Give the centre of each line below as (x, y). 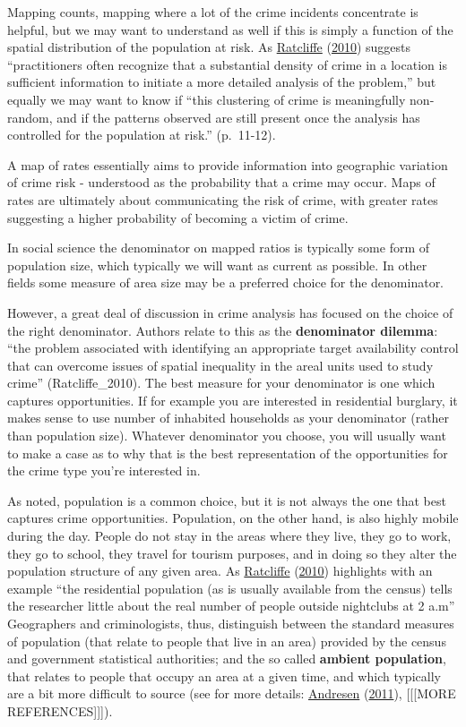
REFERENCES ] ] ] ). (60, 710)
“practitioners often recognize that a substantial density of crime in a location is (227, 64)
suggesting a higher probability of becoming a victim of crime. (178, 217)
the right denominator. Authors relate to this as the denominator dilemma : (223, 330)
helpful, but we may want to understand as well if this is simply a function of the (230, 29)
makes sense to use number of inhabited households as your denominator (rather (229, 418)
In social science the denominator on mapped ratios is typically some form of (219, 248)
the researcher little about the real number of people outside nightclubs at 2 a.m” (231, 606)
